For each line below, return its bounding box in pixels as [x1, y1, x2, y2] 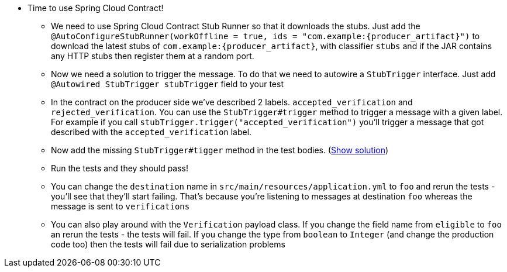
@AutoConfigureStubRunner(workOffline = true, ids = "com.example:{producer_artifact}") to [51, 31, 480, 41]
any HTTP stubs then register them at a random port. [51, 51, 254, 61]
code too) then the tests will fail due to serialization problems [51, 239, 285, 249]
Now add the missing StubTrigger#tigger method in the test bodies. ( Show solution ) [51, 145, 389, 155]
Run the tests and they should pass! [51, 163, 189, 173]
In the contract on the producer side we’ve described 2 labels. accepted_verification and [51, 97, 413, 107]
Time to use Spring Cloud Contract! [27, 3, 164, 13]
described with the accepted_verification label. [51, 127, 252, 137]
